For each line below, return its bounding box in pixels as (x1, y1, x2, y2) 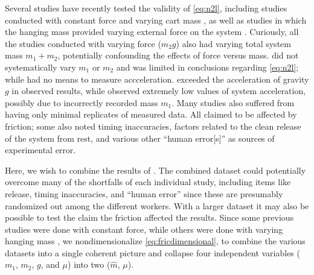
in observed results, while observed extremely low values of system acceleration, (11, 84, 306, 97)
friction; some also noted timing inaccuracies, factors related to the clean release (5, 119, 301, 132)
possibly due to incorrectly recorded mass (5, 96, 158, 109)
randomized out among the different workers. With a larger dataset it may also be (5, 199, 309, 212)
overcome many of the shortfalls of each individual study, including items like (5, 175, 291, 188)
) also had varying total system (176, 37, 291, 49)
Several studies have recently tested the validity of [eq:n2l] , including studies (5, 2, 287, 14)
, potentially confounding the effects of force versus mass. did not (57, 49, 299, 62)
